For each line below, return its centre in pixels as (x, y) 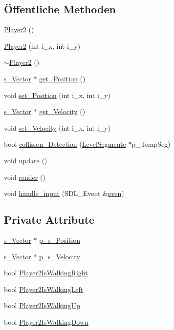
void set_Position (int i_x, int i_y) (57, 95)
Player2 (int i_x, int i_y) (42, 46)
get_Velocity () (62, 111)
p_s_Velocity (60, 256)
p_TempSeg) (151, 144)
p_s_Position (60, 240)
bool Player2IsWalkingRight (46, 273)
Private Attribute (49, 220)
